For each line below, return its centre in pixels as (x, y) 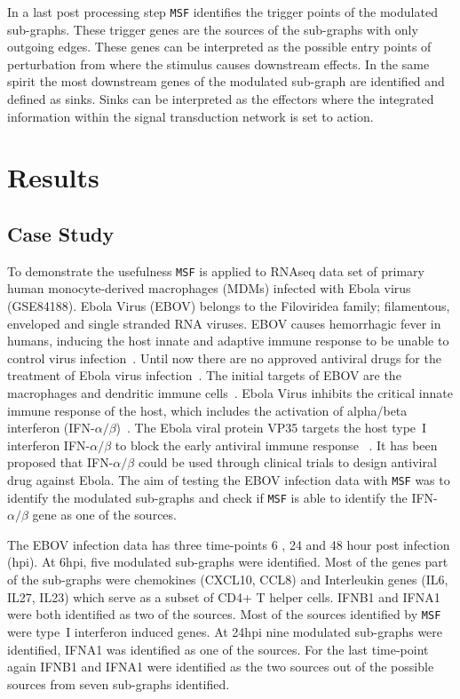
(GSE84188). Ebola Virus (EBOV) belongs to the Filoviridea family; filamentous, (229, 306)
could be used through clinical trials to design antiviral (287, 462)
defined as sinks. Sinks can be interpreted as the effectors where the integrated (221, 99)
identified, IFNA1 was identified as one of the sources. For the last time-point (218, 649)
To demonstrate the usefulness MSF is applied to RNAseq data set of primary (216, 270)
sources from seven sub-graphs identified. (119, 683)
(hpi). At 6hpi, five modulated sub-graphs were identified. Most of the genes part (228, 562)
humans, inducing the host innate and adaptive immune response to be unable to (228, 341)
